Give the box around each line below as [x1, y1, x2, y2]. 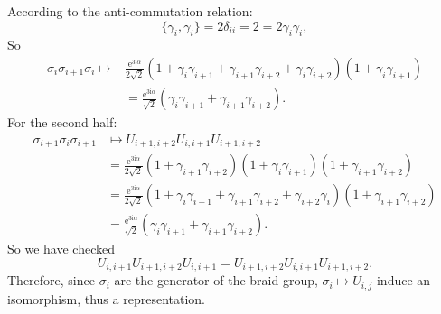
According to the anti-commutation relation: [7, 2, 253, 20]
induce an [376, 271, 431, 290]
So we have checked [7, 239, 115, 258]
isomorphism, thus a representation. [7, 289, 205, 308]
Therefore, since [7, 271, 95, 290]
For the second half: [7, 113, 117, 132]
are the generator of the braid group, [114, 271, 318, 290]
